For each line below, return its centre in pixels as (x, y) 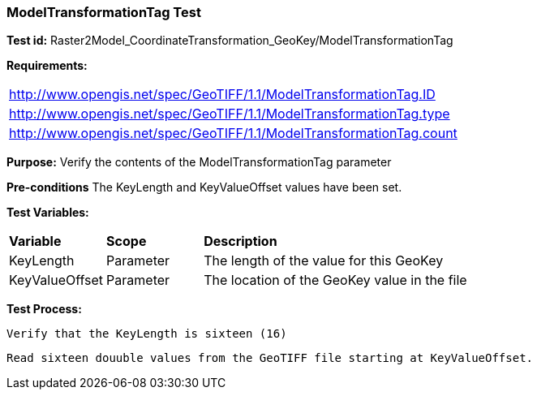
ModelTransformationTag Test (104, 12)
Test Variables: (48, 213)
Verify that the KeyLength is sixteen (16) (147, 334)
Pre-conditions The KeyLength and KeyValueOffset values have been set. (204, 187)
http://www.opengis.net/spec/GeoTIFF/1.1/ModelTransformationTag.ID (222, 95)
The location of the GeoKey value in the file (335, 280)
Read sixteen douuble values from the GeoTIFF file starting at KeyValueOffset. (270, 358)
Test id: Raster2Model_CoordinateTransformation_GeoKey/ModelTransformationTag (230, 41)
